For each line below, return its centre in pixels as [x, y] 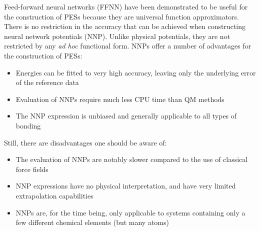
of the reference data [47, 82]
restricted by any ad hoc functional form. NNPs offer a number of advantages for [128, 46]
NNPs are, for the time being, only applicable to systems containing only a [130, 212]
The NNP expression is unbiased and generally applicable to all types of [126, 116]
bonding [28, 125]
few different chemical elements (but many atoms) [92, 222]
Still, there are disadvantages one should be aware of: [85, 142]
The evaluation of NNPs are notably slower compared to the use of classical [132, 159]
